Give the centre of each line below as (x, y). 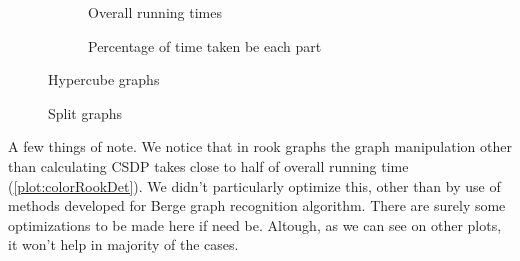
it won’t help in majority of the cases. (123, 244)
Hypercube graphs (104, 79)
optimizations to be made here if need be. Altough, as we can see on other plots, (255, 224)
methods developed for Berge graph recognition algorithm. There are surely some (257, 205)
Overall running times (155, 12)
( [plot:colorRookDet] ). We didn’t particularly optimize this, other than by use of (254, 185)
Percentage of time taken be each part (205, 45)
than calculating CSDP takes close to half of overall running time (208, 165)
